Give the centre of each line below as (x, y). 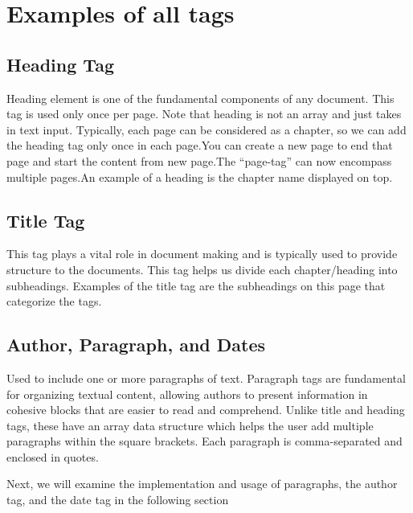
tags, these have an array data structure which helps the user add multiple (190, 425)
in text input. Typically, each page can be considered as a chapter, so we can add (206, 129)
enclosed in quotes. (53, 456)
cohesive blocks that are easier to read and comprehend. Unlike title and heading (206, 410)
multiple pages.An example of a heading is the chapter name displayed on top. (200, 176)
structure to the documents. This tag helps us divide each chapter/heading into (202, 269)
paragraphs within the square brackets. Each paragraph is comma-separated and (204, 441)
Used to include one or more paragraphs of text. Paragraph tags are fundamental (206, 378)
